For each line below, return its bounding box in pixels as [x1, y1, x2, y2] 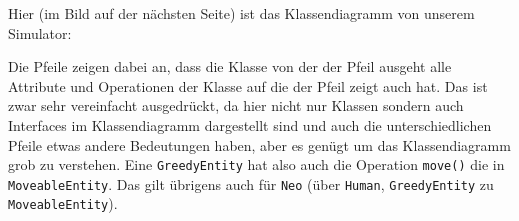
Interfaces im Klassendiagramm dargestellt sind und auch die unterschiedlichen [8, 114, 492, 135]
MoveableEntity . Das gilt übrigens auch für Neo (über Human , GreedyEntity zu [8, 173, 494, 194]
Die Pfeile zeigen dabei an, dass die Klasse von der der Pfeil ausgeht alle [8, 56, 452, 77]
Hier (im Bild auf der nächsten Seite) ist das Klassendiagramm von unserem [8, 3, 475, 23]
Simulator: [8, 22, 72, 43]
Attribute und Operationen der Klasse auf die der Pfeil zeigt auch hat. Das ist [8, 75, 488, 96]
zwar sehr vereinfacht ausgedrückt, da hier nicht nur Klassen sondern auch [8, 95, 464, 116]
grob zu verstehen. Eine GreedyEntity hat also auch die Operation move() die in [8, 154, 505, 175]
